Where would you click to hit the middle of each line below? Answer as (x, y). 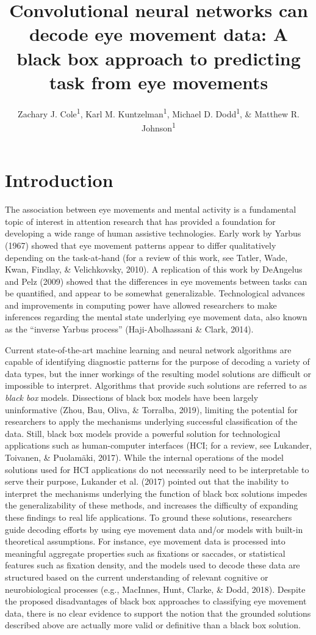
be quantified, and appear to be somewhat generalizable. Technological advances (155, 293)
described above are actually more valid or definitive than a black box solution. (153, 625)
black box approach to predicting (159, 58)
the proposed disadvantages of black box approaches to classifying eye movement (156, 601)
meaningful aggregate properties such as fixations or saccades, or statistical (145, 553)
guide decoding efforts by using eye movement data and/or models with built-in (154, 529)
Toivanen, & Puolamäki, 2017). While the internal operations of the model (144, 457)
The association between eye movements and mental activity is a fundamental (151, 209)
